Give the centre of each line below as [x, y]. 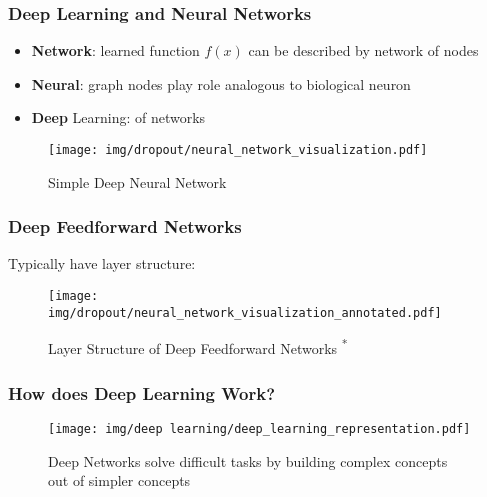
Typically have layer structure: [102, 263]
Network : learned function [115, 50]
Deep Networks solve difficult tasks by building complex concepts [248, 460]
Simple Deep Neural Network [137, 181]
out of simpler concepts [119, 480]
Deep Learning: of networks [118, 117]
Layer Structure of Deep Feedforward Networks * [198, 347]
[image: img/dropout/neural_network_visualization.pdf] [238, 150]
